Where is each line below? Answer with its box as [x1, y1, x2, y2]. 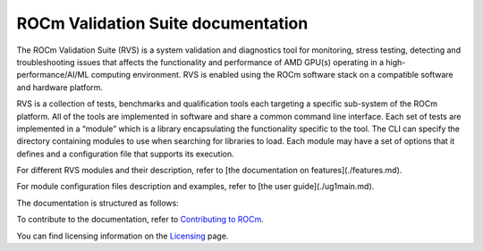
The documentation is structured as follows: [16, 197, 179, 208]
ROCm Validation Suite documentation [16, 13, 309, 33]
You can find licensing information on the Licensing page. [16, 230, 229, 241]
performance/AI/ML [16, 70, 89, 80]
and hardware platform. [16, 81, 103, 93]
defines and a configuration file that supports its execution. [16, 148, 234, 159]
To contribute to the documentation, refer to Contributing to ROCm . [16, 214, 264, 225]
